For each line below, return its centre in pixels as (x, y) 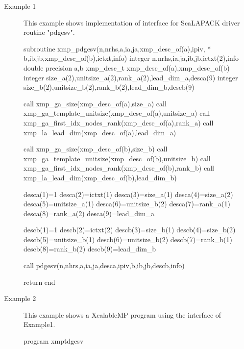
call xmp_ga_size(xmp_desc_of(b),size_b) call (96, 149)
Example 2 (20, 298)
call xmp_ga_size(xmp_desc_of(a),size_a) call (95, 103)
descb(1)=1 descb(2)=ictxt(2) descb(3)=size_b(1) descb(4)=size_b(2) (130, 230)
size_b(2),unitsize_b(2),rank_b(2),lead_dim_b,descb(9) (109, 87)
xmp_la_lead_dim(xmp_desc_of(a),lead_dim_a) (100, 132)
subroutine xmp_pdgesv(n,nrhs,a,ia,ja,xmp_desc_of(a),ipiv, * (117, 48)
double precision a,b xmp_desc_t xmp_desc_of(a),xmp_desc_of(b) (127, 67)
